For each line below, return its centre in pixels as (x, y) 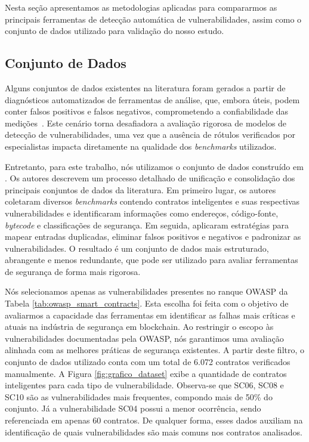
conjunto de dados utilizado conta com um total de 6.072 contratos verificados (148, 362)
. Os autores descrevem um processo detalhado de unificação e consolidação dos (150, 178)
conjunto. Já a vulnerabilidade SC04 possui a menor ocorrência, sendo (133, 408)
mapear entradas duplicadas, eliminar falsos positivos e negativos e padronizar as (153, 237)
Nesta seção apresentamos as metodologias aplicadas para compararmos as (141, 7)
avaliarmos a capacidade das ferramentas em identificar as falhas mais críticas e (150, 315)
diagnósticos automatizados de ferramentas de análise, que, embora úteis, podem (152, 99)
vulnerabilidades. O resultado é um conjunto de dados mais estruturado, (137, 248)
